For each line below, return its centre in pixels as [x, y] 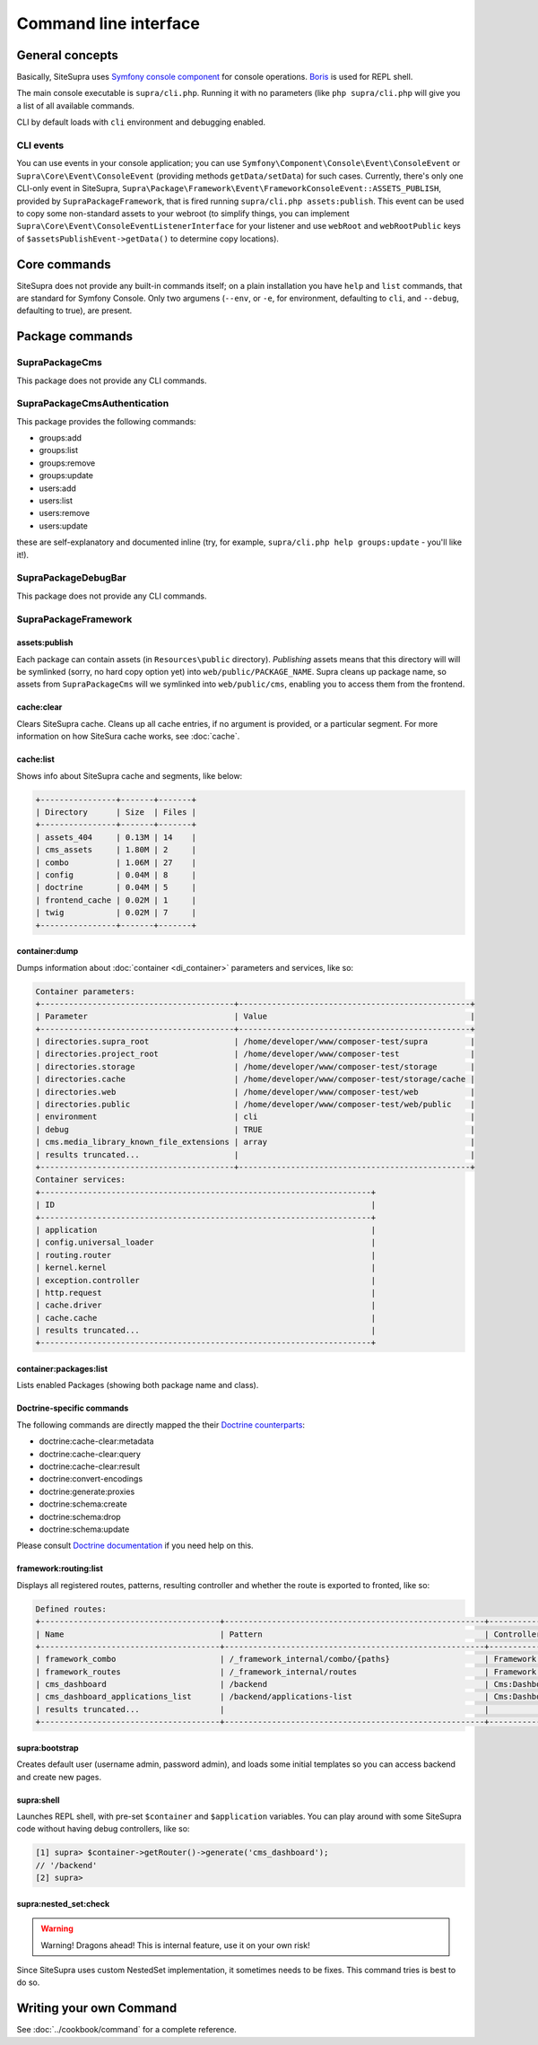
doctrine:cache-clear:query [90, 1454]
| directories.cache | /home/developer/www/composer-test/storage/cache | [255, 1079]
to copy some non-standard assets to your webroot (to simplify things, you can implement [183, 213]
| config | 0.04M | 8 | [116, 874]
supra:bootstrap [48, 1748]
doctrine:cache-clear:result [90, 1466]
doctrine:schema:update [84, 1529]
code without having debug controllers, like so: [103, 1829]
